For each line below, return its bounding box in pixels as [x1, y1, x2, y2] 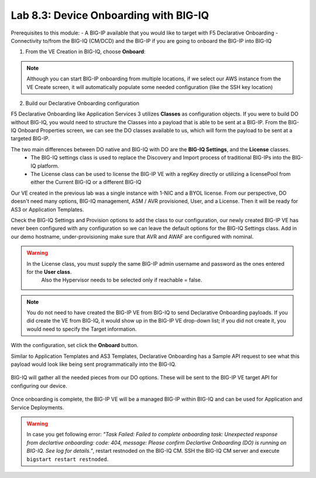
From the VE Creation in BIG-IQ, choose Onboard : [25, 48, 146, 55]
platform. [37, 162, 60, 169]
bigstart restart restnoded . [26, 455, 109, 463]
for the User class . [26, 268, 72, 275]
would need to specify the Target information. [26, 326, 137, 333]
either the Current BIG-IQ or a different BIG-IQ [30, 179, 142, 186]
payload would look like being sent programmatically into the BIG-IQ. [11, 361, 177, 368]
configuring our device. [11, 382, 67, 389]
